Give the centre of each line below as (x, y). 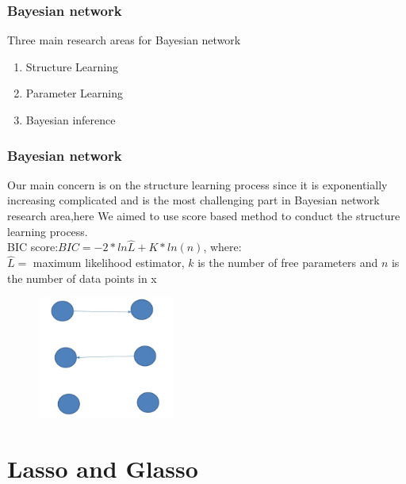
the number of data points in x (82, 278)
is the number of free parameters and (288, 263)
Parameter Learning (75, 93)
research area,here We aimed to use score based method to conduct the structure (204, 215)
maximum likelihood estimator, (109, 263)
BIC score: (33, 247)
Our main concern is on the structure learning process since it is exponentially (197, 184)
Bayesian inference (71, 120)
